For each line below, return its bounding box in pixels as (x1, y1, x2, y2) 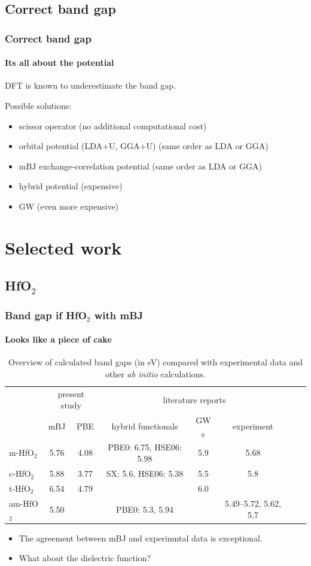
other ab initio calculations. (105, 367, 206, 380)
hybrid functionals (111, 420, 178, 432)
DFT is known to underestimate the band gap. (5, 79, 176, 92)
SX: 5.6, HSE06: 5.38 (106, 467, 184, 480)
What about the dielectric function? (19, 552, 151, 564)
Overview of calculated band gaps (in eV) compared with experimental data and (8, 356, 303, 368)
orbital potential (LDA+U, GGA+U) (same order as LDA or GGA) (19, 140, 269, 152)
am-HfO (9, 497, 38, 509)
